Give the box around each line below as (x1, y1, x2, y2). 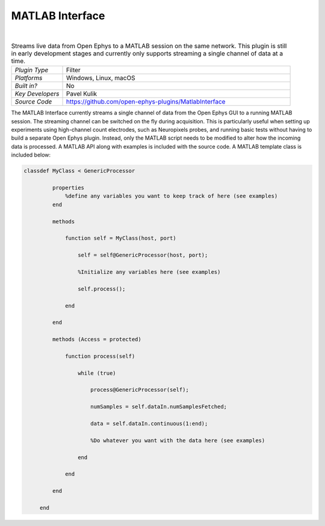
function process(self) (65, 353, 135, 359)
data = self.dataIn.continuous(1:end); (90, 420, 208, 427)
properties (52, 184, 84, 191)
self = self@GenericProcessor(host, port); (77, 252, 208, 259)
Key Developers (14, 90, 60, 98)
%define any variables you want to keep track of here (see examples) (65, 193, 278, 200)
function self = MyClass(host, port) (65, 235, 177, 242)
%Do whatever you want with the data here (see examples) (90, 437, 265, 444)
